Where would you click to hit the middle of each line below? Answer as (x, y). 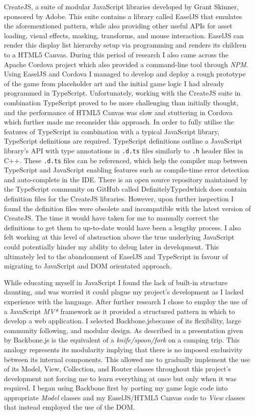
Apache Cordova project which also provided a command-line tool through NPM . (126, 64)
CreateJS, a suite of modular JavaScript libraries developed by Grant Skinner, (121, 6)
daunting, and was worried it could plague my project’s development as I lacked (124, 292)
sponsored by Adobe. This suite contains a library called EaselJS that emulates (123, 16)
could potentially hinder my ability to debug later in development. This (112, 246)
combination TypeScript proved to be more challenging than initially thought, (121, 102)
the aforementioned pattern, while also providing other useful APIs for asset (118, 26)
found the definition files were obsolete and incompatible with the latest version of (127, 208)
